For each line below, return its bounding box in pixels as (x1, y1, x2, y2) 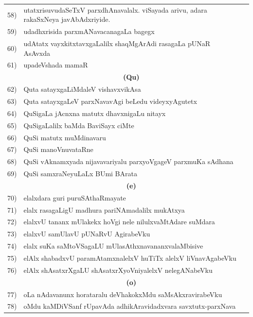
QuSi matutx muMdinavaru (23, 132, 106, 142)
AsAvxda (23, 48, 50, 58)
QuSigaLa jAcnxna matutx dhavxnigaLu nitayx (23, 108, 166, 118)
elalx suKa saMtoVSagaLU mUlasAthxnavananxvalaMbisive (23, 241, 203, 251)
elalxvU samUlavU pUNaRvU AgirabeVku (23, 229, 150, 239)
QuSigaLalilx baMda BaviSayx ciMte (23, 120, 134, 130)
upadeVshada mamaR (23, 60, 88, 70)
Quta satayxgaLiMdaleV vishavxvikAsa (23, 84, 141, 94)
